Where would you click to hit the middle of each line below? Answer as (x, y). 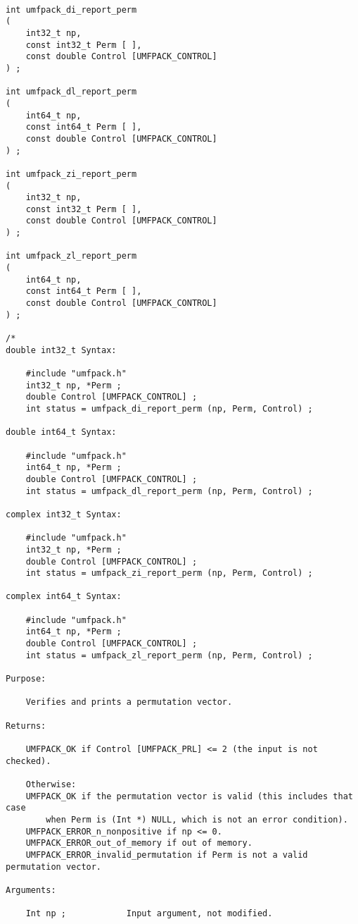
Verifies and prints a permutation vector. (129, 702)
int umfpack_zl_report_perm (71, 256)
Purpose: (26, 679)
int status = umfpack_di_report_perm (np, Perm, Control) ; (169, 408)
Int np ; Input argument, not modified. (149, 914)
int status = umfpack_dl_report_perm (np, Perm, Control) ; (169, 491)
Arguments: (31, 890)
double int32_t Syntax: (61, 350)
